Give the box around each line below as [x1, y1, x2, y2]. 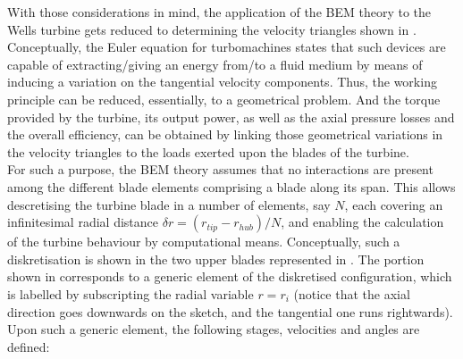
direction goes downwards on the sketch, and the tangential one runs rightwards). [7, 302, 453, 321]
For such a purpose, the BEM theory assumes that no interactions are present [7, 160, 434, 179]
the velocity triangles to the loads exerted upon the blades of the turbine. [7, 142, 409, 161]
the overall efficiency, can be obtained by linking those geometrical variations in [7, 125, 443, 144]
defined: [7, 337, 50, 355]
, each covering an [344, 195, 443, 213]
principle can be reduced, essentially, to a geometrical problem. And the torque [7, 89, 441, 108]
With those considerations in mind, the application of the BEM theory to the [7, 3, 432, 21]
